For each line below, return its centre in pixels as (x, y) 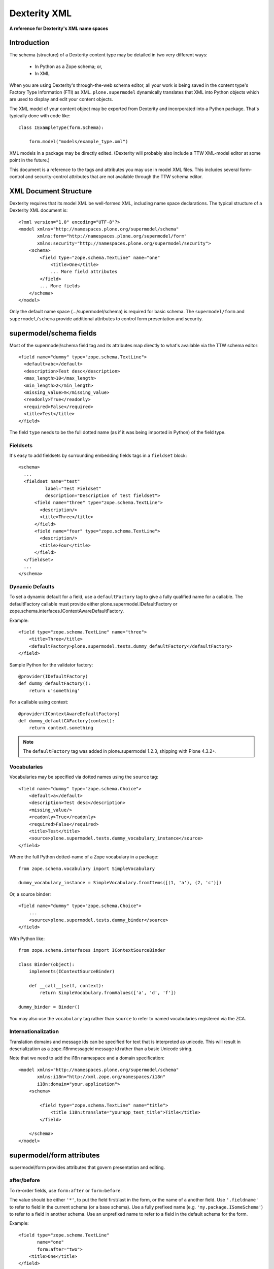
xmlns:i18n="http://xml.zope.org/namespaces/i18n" (101, 1077)
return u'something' (54, 691)
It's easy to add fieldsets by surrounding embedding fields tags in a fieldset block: (98, 456)
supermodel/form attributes (55, 1155)
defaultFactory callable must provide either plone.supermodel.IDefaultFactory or (93, 604)
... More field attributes (84, 272)
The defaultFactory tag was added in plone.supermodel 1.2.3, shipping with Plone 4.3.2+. (120, 751)
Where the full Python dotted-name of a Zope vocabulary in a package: (84, 857)
